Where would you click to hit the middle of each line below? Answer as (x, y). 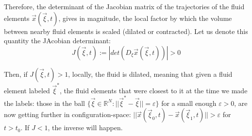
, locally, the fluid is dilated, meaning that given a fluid (150, 74)
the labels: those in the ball (44, 103)
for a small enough (189, 103)
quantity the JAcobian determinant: (57, 41)
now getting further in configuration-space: (67, 114)
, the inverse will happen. (85, 127)
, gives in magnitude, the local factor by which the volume (145, 18)
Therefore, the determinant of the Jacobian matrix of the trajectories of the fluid (124, 6)
